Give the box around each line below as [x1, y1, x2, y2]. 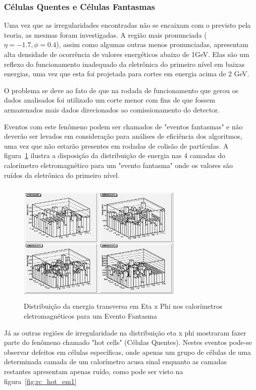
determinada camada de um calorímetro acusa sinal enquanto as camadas [4, 356, 227, 367]
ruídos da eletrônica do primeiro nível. [4, 169, 120, 180]
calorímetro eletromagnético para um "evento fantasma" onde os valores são [4, 160, 233, 170]
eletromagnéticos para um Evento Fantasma [24, 311, 157, 321]
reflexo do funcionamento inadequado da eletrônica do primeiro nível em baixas [4, 58, 245, 69]
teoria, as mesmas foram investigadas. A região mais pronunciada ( [4, 29, 207, 40]
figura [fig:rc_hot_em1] [4, 376, 77, 386]
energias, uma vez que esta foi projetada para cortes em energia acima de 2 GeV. [4, 68, 250, 79]
